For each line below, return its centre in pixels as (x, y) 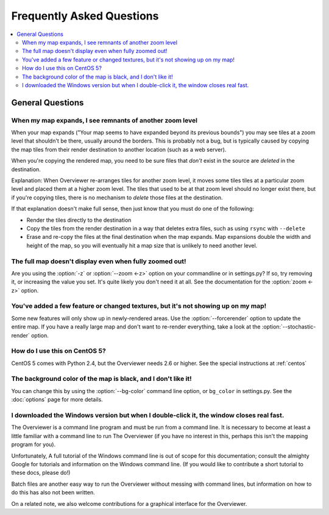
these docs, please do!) (41, 473)
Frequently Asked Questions (85, 16)
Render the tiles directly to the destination (79, 220)
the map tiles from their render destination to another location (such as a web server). (119, 149)
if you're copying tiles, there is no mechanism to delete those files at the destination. (117, 197)
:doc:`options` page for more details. (57, 400)
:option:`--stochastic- (289, 327)
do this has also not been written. (53, 492)
